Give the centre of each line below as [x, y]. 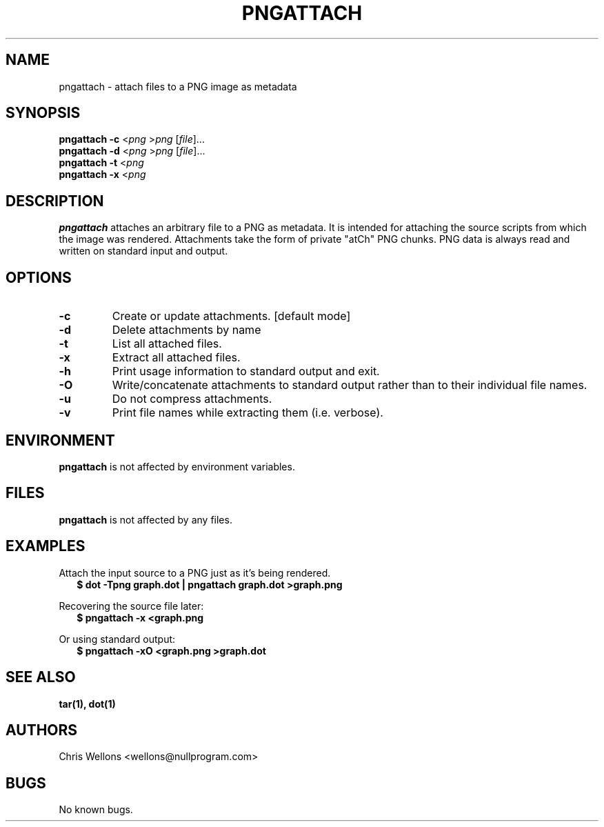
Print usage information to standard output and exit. [246, 371]
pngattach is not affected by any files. [145, 519]
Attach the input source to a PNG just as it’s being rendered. [195, 572]
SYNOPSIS [43, 113]
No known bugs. [96, 810]
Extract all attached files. [176, 358]
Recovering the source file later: [131, 606]
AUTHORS [42, 730]
